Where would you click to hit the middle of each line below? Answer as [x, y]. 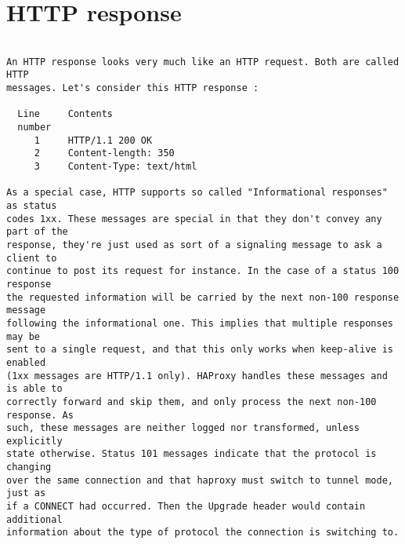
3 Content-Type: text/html [116, 167]
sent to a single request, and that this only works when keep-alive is [200, 350]
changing [29, 467]
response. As [40, 415]
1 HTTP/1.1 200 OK [93, 140]
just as [26, 493]
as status [32, 206]
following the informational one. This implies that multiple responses [200, 323]
